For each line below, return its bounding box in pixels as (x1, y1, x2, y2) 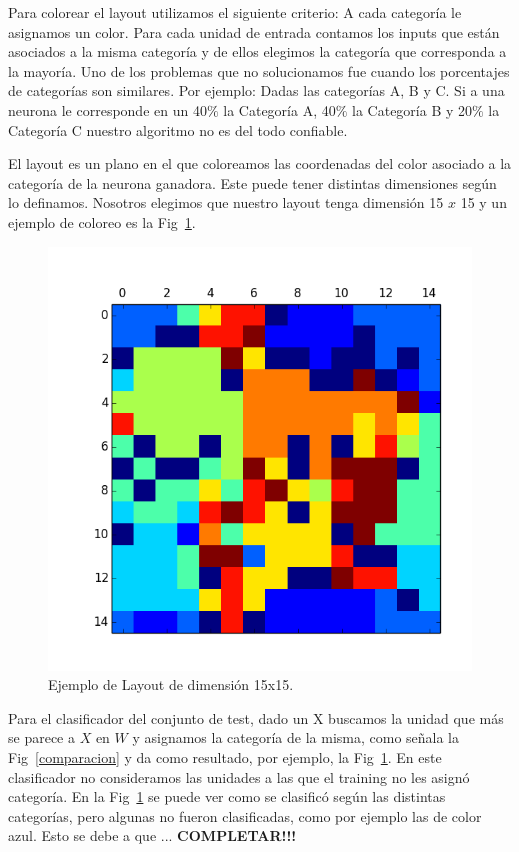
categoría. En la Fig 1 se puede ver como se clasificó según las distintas (8, 786, 446, 807)
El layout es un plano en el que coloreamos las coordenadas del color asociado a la (8, 153, 512, 174)
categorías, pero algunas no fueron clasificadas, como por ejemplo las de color (8, 805, 482, 826)
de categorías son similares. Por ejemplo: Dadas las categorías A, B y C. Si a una (8, 80, 505, 101)
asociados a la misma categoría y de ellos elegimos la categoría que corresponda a (8, 41, 507, 62)
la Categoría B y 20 (352, 99, 473, 120)
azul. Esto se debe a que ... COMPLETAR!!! (8, 825, 297, 846)
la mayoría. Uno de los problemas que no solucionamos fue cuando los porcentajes (8, 60, 510, 81)
